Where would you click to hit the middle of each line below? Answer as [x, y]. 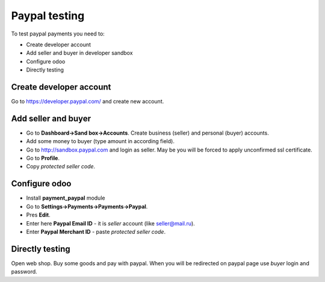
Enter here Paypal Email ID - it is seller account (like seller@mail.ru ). [110, 223]
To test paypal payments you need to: [58, 34]
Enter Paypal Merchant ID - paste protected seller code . [96, 231]
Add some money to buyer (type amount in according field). [100, 141]
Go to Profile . [43, 158]
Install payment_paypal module [66, 198]
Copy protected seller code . [61, 167]
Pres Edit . [38, 215]
